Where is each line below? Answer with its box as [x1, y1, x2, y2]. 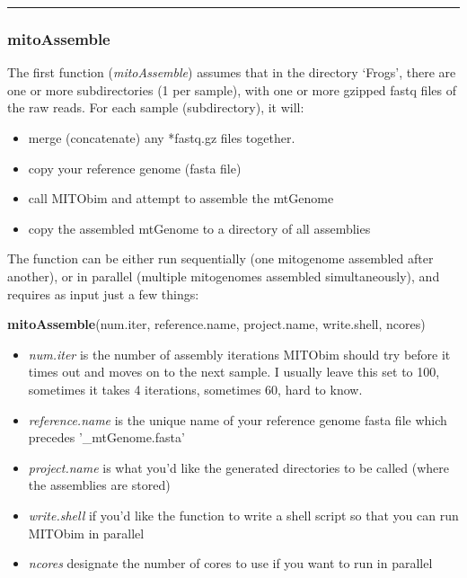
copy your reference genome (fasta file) [28, 158, 242, 177]
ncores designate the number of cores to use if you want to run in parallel [28, 554, 433, 573]
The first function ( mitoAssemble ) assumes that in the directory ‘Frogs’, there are [7, 63, 456, 82]
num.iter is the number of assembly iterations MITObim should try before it [28, 344, 451, 363]
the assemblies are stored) [28, 476, 171, 494]
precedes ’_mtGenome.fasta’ [28, 428, 185, 447]
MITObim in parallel [28, 523, 145, 542]
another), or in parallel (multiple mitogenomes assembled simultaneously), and [7, 266, 440, 285]
